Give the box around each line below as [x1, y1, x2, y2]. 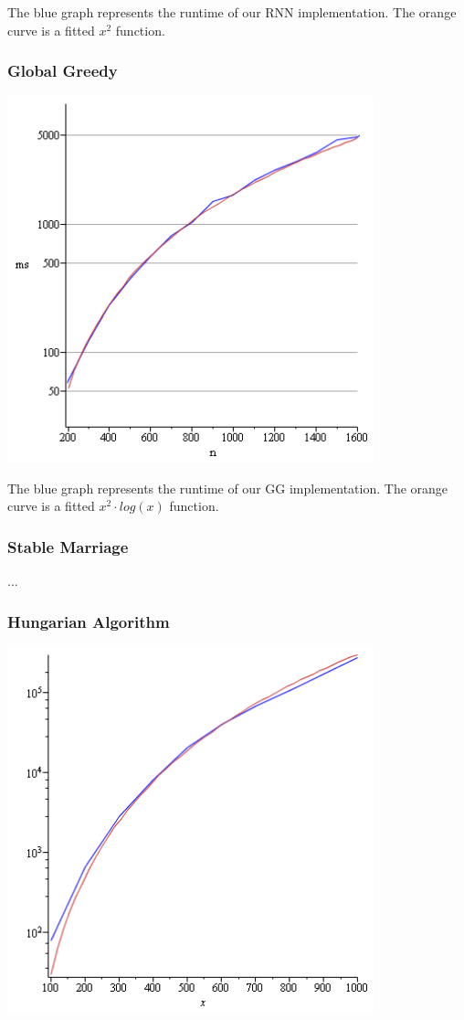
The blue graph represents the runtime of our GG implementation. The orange [7, 478, 448, 497]
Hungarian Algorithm [7, 610, 170, 632]
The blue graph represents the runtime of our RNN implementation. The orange [7, 3, 457, 21]
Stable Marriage [7, 535, 129, 558]
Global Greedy [7, 59, 118, 82]
